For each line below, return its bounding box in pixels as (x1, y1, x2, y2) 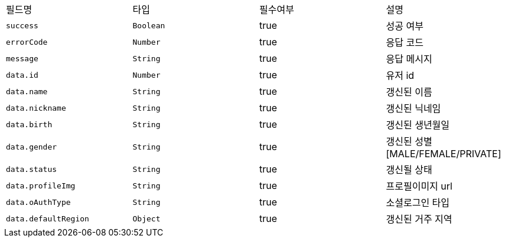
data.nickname (6, 103, 66, 112)
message (6, 54, 38, 63)
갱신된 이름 (386, 86, 432, 98)
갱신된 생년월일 (386, 119, 450, 131)
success (6, 21, 38, 30)
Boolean (132, 21, 165, 30)
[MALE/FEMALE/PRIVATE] (386, 148, 501, 160)
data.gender (6, 142, 57, 151)
